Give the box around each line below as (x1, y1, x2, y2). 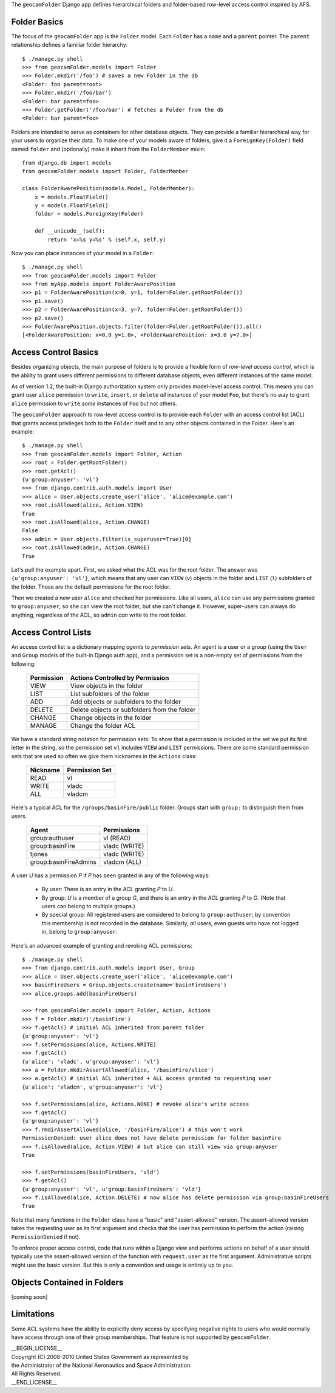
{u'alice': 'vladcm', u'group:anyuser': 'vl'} (22, 1083, 163, 1090)
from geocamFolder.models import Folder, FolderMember (22, 168, 189, 175)
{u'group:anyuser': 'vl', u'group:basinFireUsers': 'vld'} (22, 1185, 201, 1193)
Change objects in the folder (70, 713, 152, 722)
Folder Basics (11, 16, 64, 27)
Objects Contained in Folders (11, 1277, 124, 1287)
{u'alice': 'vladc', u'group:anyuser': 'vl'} (22, 1058, 160, 1065)
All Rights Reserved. (11, 1370, 62, 1377)
